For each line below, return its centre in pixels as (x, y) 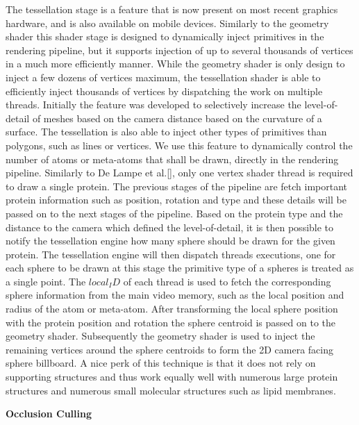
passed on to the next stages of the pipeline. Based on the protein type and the (174, 213)
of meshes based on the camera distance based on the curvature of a (177, 118)
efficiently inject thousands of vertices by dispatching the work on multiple (164, 91)
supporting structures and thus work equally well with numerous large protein (172, 377)
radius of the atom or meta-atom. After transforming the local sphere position (172, 309)
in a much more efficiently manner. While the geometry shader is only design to (175, 64)
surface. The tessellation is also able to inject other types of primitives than (166, 132)
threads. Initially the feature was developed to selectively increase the (153, 105)
